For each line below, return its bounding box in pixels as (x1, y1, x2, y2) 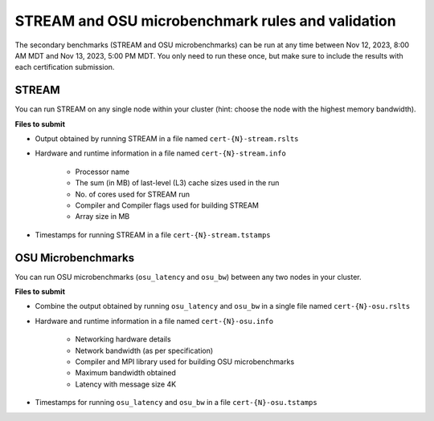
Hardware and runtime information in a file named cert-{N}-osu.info (35, 316, 273, 326)
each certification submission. (14, 63, 115, 72)
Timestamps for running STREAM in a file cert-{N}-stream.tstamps (35, 229, 271, 240)
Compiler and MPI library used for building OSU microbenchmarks (75, 357, 295, 366)
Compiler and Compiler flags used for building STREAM (75, 200, 259, 210)
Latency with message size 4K (75, 379, 177, 389)
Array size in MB (75, 212, 130, 221)
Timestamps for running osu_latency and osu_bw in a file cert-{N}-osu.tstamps (35, 398, 317, 407)
